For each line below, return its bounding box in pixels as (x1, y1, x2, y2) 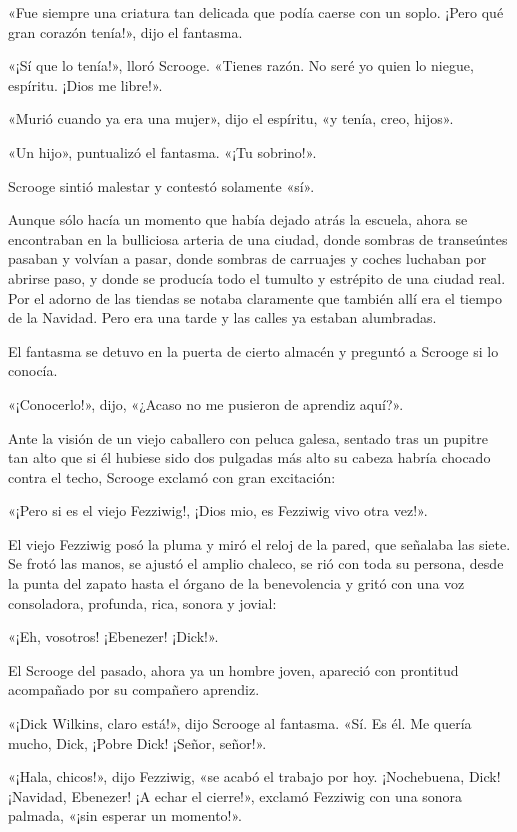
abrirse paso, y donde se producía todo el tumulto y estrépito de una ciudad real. (8, 267, 506, 288)
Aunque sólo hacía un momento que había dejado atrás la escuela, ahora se (8, 209, 468, 230)
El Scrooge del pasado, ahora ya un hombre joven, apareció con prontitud (8, 659, 459, 680)
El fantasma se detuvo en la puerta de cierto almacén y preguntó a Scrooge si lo (8, 340, 499, 361)
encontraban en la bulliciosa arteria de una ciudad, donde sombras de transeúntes (8, 228, 508, 249)
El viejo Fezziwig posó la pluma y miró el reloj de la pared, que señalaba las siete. (8, 533, 511, 554)
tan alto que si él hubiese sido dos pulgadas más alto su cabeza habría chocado (8, 447, 491, 468)
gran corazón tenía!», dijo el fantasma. (8, 21, 243, 42)
